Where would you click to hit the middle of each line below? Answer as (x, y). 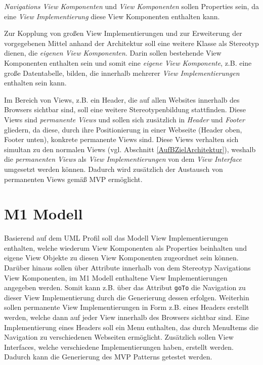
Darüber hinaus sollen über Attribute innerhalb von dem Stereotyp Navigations (127, 267)
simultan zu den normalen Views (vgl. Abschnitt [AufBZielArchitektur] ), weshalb (130, 149)
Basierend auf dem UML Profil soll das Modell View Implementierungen (116, 238)
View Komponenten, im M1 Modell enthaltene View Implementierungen (116, 277)
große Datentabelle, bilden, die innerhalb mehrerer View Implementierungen (122, 73)
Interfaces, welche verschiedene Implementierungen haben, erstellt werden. (119, 347)
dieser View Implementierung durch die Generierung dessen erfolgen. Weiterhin (127, 297)
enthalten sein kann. (35, 83)
